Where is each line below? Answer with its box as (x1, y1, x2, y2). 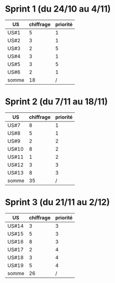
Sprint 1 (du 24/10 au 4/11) (5, 3, 111, 15)
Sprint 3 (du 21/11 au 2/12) (5, 197, 110, 208)
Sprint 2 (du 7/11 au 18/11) (5, 96, 108, 107)
